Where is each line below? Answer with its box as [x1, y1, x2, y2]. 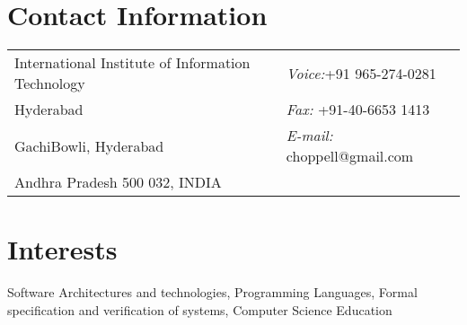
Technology [14, 73, 85, 94]
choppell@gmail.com [286, 145, 414, 167]
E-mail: [286, 125, 333, 146]
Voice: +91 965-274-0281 [286, 62, 436, 83]
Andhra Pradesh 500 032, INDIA [14, 171, 222, 193]
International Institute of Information [14, 52, 251, 74]
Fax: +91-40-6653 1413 [286, 99, 430, 120]
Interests [7, 231, 118, 268]
